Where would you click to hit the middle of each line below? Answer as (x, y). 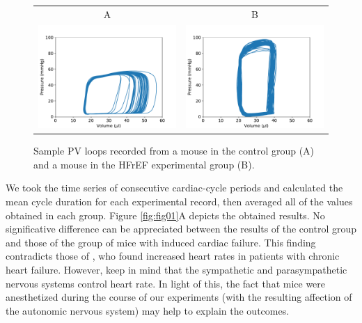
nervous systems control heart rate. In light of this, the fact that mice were (166, 283)
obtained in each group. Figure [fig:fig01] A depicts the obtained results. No (165, 215)
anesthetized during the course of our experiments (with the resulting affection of (179, 297)
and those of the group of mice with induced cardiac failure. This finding (161, 242)
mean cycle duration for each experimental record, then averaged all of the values (179, 202)
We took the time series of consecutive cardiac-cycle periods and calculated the (174, 188)
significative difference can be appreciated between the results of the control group (181, 229)
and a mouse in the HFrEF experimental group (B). (144, 164)
